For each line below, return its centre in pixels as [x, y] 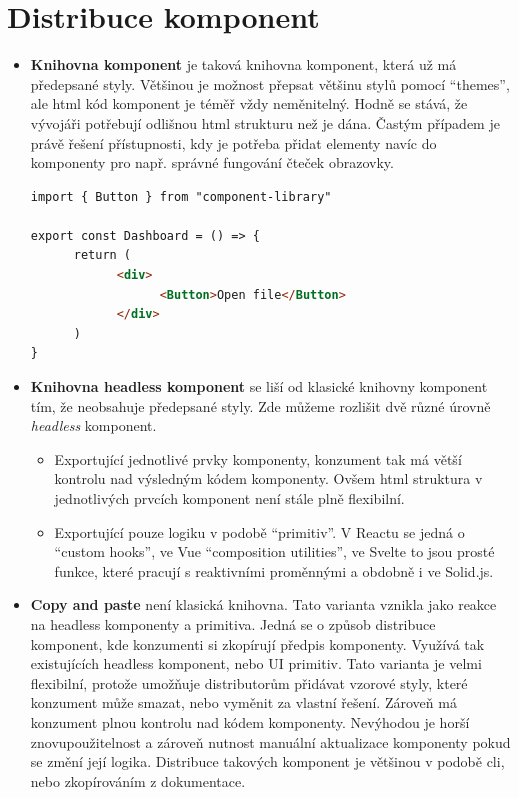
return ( [102, 255]
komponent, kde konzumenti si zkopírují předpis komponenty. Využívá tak [257, 643]
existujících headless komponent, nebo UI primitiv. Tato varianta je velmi [256, 663]
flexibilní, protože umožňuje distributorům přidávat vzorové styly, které [249, 682]
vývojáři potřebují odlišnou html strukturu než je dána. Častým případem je [265, 122]
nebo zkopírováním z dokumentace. [138, 780]
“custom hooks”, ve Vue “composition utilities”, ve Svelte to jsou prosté [274, 551]
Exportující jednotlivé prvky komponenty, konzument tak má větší [258, 458]
